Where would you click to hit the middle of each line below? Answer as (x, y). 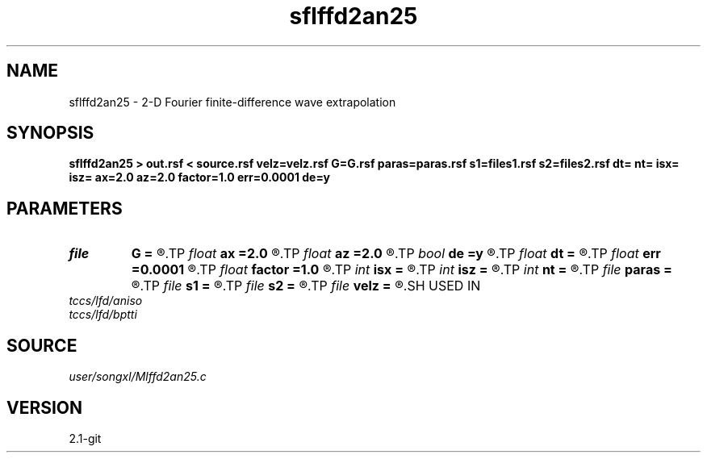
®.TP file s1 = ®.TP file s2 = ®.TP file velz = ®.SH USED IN (306, 286)
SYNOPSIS (50, 133)
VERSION (45, 407)
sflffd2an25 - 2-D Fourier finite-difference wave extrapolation (232, 102)
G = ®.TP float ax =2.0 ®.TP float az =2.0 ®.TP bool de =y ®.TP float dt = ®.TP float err (396, 254)
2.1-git (85, 438)
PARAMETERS (65, 208)
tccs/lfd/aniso (106, 301)
